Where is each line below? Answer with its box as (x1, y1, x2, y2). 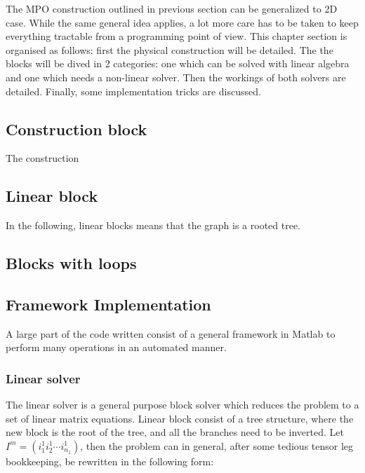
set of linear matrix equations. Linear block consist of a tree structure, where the (6, 411, 354, 425)
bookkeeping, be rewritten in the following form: (6, 453, 214, 468)
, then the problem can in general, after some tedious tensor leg (80, 438, 354, 453)
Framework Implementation (6, 293, 211, 315)
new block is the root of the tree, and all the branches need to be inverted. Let (6, 425, 344, 439)
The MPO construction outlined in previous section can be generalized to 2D (6, 1, 338, 15)
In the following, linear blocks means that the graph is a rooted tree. (6, 218, 300, 233)
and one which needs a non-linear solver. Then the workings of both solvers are (6, 69, 346, 84)
